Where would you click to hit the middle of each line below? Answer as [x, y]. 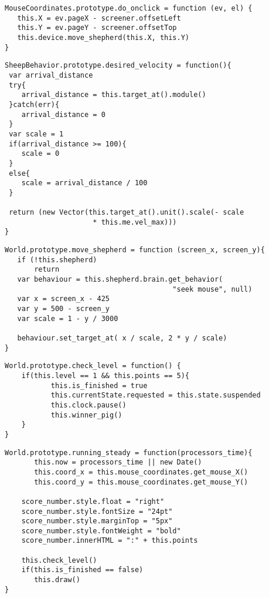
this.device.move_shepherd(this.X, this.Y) [103, 37]
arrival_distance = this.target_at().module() [114, 95]
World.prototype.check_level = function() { [93, 366]
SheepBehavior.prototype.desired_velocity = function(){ [118, 66]
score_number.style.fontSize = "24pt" [97, 511]
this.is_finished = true [99, 385]
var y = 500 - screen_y [63, 309]
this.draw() [57, 580]
